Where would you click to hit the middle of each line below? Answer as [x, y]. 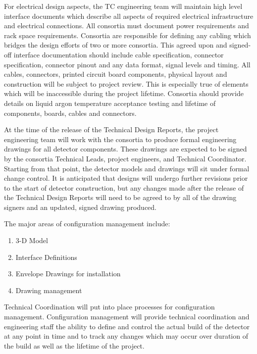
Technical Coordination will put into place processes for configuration [109, 307]
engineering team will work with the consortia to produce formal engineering [120, 139]
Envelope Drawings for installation [68, 274]
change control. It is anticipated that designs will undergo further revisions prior [126, 178]
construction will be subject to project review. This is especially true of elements [126, 83]
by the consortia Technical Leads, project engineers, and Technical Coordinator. [125, 158]
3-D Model [32, 240]
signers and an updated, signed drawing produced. [80, 207]
